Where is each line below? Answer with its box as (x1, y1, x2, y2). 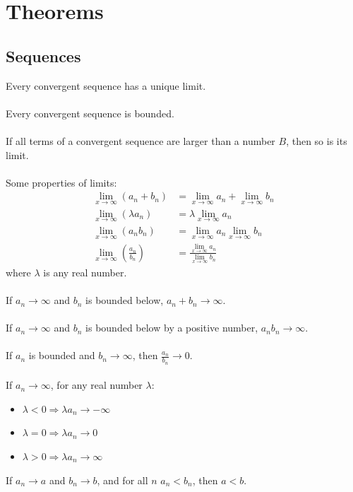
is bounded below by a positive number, (85, 320, 258, 335)
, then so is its (286, 133, 347, 148)
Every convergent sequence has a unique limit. (6, 78, 206, 93)
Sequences (6, 45, 81, 66)
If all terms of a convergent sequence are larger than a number (6, 133, 275, 148)
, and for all (97, 472, 148, 487)
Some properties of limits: (6, 175, 117, 189)
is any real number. (43, 264, 127, 279)
